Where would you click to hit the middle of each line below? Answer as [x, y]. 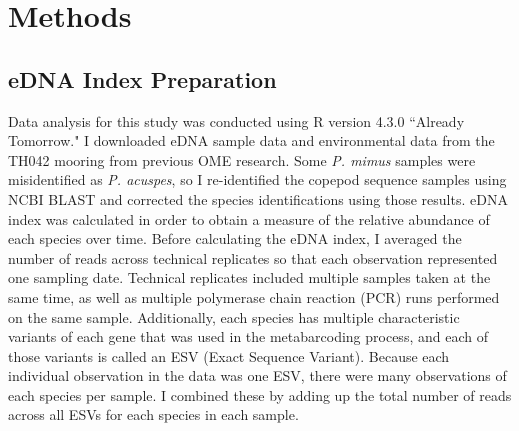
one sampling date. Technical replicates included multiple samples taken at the [249, 277]
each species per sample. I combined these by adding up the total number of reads [260, 394]
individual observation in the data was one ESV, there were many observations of [257, 375]
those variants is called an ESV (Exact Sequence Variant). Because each [229, 355]
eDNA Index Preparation [142, 78]
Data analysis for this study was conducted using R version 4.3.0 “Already [236, 120]
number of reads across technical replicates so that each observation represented [253, 257]
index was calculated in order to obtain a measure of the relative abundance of [249, 218]
